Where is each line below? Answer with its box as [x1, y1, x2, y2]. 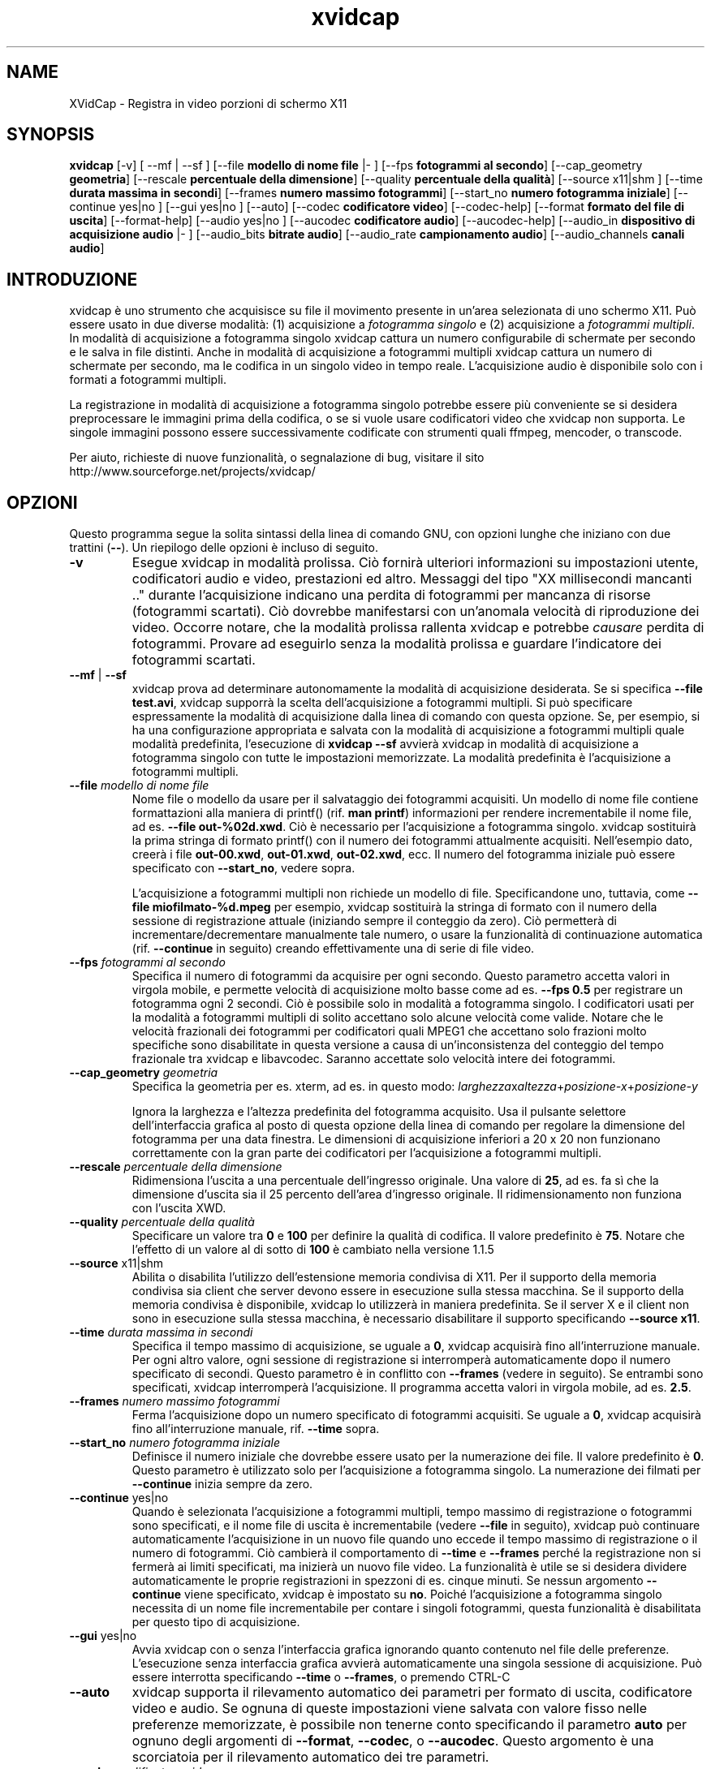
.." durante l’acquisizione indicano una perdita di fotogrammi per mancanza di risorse [131, 587, 651, 604]
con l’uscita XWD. [131, 1201, 226, 1216]
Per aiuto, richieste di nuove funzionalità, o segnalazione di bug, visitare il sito [69, 450, 485, 465]
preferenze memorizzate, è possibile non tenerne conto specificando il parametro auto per [131, 1716, 687, 1733]
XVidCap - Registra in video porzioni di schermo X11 [69, 96, 347, 110]
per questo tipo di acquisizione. [131, 1615, 300, 1629]
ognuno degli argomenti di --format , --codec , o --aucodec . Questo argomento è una [131, 1732, 654, 1750]
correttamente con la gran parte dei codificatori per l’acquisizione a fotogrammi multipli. [131, 1146, 601, 1160]
